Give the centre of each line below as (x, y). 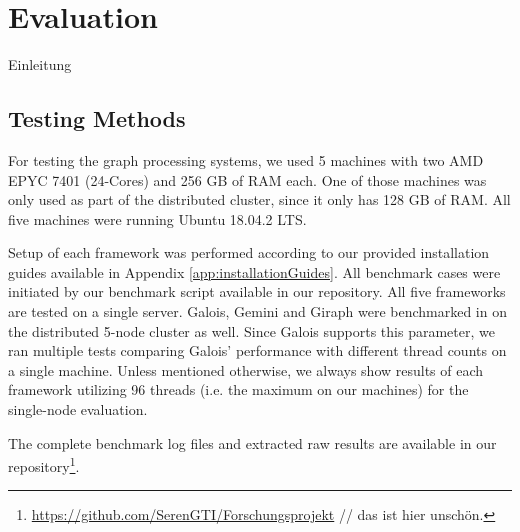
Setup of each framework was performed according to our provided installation (249, 252)
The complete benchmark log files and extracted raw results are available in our (252, 442)
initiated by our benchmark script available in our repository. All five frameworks (257, 291)
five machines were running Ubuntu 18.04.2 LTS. (157, 218)
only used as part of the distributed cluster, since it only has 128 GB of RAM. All (259, 199)
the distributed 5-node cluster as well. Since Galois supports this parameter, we (251, 330)
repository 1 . (44, 464)
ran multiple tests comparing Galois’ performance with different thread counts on (257, 350)
